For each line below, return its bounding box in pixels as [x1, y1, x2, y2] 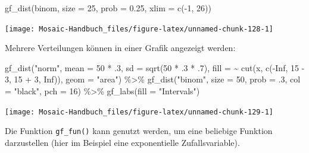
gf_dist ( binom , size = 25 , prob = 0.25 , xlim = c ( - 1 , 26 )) [5, 2, 211, 14]
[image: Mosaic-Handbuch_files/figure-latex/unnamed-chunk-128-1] [5, 24, 274, 33]
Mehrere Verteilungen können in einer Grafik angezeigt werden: [5, 42, 236, 54]
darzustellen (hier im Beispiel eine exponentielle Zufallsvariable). [5, 136, 240, 148]
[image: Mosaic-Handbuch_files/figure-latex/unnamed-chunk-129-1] [5, 107, 274, 116]
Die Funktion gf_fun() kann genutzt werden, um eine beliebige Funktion [5, 125, 273, 137]
